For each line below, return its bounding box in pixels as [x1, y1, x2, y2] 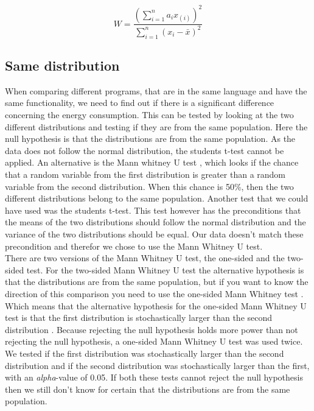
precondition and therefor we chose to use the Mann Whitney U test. [5, 239, 263, 252]
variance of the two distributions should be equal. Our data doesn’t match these [5, 228, 304, 240]
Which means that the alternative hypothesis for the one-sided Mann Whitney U [5, 299, 307, 312]
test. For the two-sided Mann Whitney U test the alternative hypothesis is [26, 263, 304, 276]
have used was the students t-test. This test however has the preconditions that [5, 203, 301, 216]
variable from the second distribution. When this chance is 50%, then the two [5, 180, 294, 192]
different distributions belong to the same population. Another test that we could [5, 192, 309, 205]
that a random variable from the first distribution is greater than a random [5, 168, 286, 181]
